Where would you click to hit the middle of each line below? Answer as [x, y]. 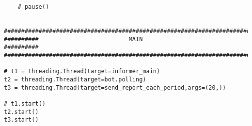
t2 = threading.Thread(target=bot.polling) [75, 79]
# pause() [33, 7]
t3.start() [21, 120]
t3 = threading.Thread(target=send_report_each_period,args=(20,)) [115, 87]
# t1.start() [25, 103]
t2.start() [21, 112]
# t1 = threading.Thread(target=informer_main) [82, 71]
